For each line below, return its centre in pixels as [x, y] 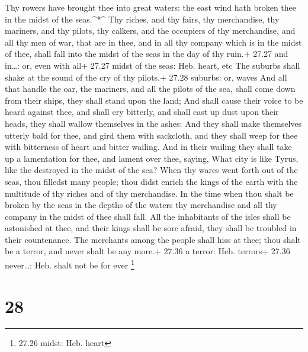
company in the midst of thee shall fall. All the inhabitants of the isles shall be [148, 216]
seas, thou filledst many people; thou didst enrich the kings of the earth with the [151, 181]
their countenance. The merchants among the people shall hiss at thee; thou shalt [153, 239]
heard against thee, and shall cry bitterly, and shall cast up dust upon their [142, 112]
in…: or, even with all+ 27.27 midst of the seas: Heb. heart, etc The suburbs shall [153, 65]
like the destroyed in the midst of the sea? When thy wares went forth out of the [151, 170]
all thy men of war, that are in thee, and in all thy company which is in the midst [153, 42]
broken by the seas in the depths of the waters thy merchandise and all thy [141, 205]
